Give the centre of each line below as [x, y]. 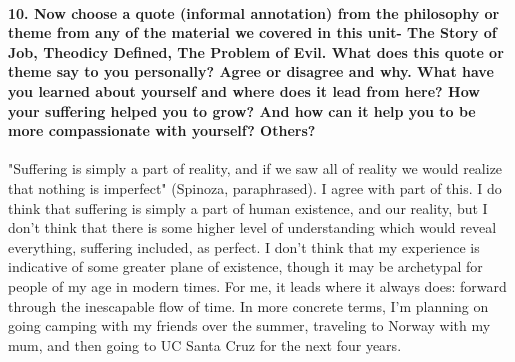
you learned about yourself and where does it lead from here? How [244, 90]
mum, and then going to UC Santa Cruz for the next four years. [205, 344]
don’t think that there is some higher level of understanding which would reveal [252, 227]
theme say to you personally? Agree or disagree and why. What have [251, 71]
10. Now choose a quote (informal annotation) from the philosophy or [254, 12]
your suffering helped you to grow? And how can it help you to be [242, 110]
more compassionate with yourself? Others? [162, 130]
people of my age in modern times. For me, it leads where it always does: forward [257, 285]
